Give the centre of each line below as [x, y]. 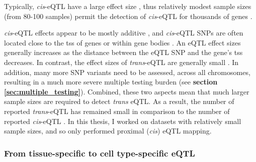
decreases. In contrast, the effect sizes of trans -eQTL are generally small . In [121, 62]
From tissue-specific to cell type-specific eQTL [100, 153]
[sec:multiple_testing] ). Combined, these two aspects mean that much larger [127, 91]
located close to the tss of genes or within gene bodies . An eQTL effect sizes [122, 42]
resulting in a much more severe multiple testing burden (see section [111, 82]
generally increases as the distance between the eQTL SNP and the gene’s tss [123, 52]
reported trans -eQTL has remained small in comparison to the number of [117, 111]
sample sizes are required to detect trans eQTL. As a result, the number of [119, 101]
